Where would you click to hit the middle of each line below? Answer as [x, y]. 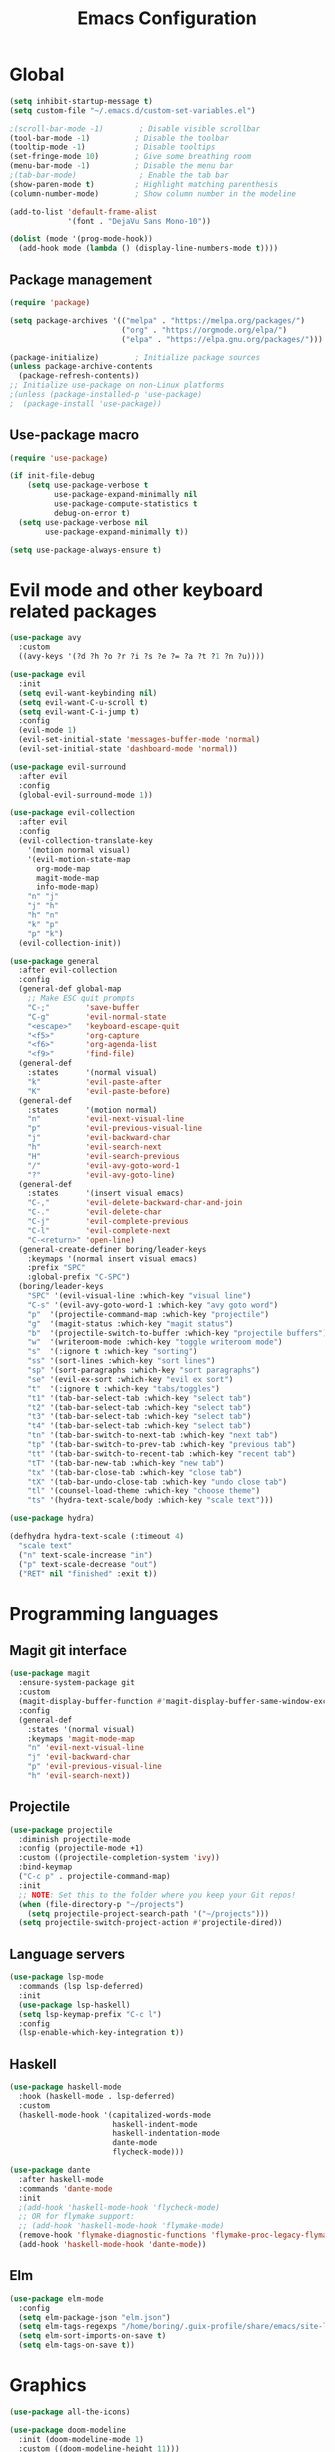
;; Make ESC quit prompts [81, 998]
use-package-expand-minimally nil [125, 495]
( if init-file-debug [52, 476]
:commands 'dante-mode [65, 2188]
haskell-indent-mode [155, 2124]
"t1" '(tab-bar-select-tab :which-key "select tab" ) [139, 1398]
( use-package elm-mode [56, 2298]
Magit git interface [68, 1650]
